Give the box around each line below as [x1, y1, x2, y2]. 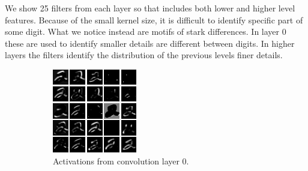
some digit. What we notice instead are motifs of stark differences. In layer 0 [5, 25, 286, 38]
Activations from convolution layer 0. [53, 154, 189, 167]
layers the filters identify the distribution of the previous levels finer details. [5, 49, 283, 61]
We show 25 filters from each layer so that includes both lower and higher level [5, 2, 295, 14]
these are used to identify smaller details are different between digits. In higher [5, 37, 295, 49]
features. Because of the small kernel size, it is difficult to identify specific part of [5, 13, 303, 26]
